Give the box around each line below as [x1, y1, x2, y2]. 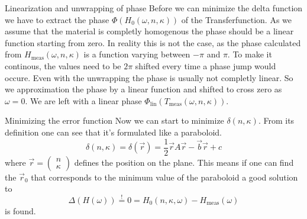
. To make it [227, 48, 272, 60]
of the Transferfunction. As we [181, 13, 292, 25]
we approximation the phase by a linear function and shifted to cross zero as [5, 83, 282, 95]
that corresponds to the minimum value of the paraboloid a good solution [31, 170, 298, 183]
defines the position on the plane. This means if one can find [74, 156, 294, 168]
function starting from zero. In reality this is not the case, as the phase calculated [5, 36, 301, 49]
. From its [258, 114, 295, 127]
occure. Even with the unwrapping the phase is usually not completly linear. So [5, 71, 293, 83]
